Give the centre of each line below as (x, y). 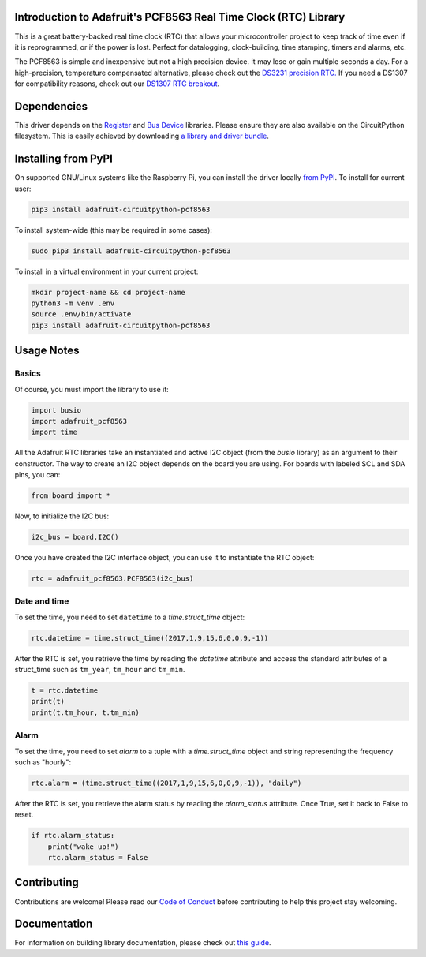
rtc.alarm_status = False (98, 858)
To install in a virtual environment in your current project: (106, 271)
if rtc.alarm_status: (73, 836)
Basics (28, 373)
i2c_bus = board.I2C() (75, 537)
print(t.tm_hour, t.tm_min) (85, 712)
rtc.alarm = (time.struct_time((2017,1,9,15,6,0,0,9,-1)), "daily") (166, 783)
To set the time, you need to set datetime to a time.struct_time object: (130, 617)
